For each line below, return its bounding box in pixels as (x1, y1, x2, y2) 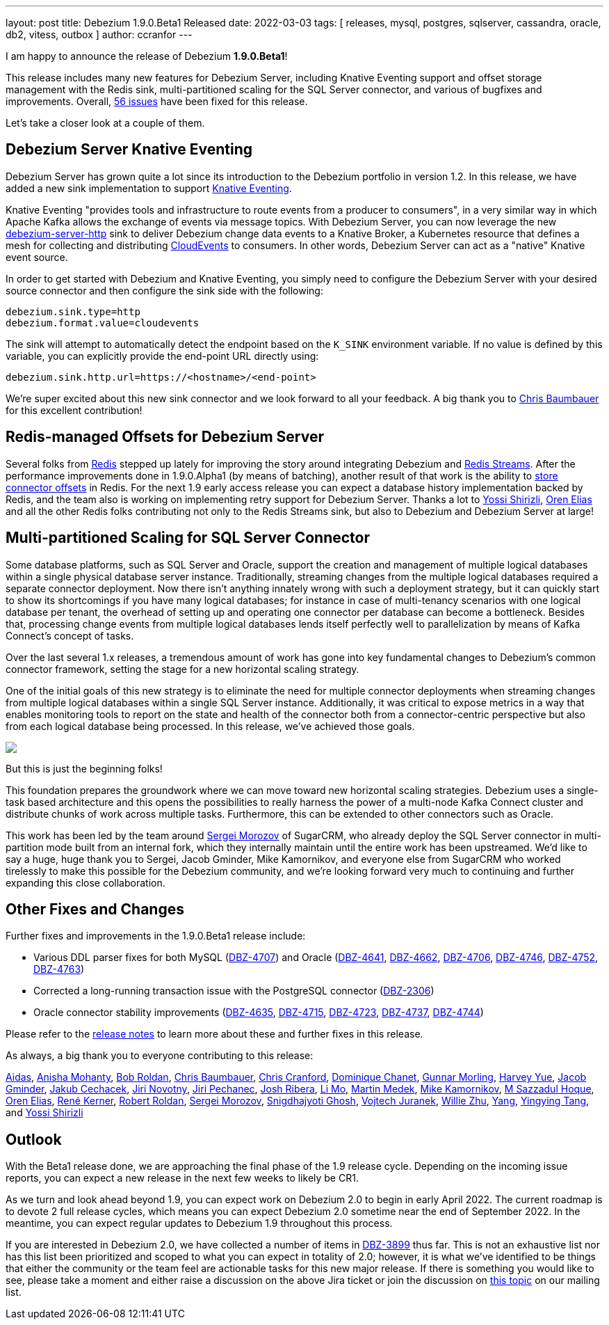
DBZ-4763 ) (33, 963, 85, 976)
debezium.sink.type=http (6, 306, 140, 317)
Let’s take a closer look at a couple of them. (6, 117, 205, 129)
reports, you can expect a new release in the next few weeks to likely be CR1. (6, 1172, 359, 1184)
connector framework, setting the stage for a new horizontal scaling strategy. (6, 662, 359, 675)
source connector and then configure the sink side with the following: (6, 284, 323, 296)
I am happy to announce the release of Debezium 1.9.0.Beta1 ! (6, 50, 288, 62)
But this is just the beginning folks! (6, 762, 163, 775)
